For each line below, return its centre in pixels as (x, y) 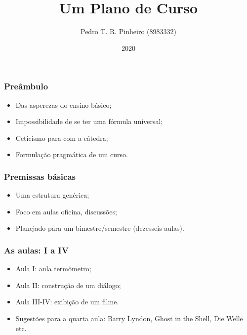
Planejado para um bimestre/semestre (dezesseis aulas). (100, 228)
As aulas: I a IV (36, 250)
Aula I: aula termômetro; (53, 269)
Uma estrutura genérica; (52, 195)
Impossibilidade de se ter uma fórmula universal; (89, 121)
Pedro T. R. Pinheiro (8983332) (128, 31)
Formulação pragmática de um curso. (72, 154)
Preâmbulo (26, 86)
